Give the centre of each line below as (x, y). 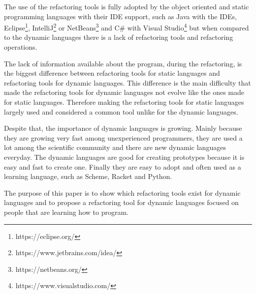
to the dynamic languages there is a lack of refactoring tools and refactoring (119, 37)
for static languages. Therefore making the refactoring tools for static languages (124, 102)
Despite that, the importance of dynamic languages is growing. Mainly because (123, 128)
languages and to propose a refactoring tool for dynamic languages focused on (121, 202)
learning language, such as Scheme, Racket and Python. (88, 176)
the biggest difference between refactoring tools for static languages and (112, 73)
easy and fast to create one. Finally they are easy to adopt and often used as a (123, 166)
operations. (21, 47)
